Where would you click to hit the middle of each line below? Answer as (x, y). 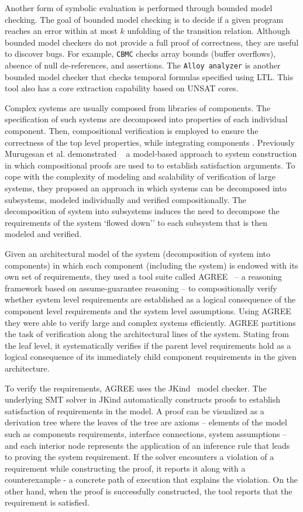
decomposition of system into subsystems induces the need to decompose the (142, 211)
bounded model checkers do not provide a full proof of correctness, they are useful (152, 42)
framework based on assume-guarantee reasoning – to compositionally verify (141, 288)
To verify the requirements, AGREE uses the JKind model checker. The (136, 388)
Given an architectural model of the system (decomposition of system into (137, 253)
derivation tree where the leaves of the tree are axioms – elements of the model (146, 422)
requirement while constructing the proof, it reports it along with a (125, 468)
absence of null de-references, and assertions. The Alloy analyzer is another (143, 65)
